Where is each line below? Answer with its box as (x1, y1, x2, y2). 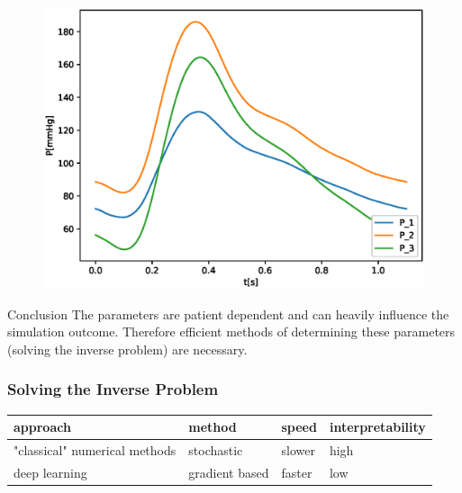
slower (281, 440, 315, 459)
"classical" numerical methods (14, 440, 177, 459)
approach (14, 417, 71, 436)
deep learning (14, 462, 87, 481)
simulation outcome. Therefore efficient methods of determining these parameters (7, 322, 456, 341)
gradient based (188, 462, 269, 481)
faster (281, 462, 313, 481)
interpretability (329, 417, 426, 436)
